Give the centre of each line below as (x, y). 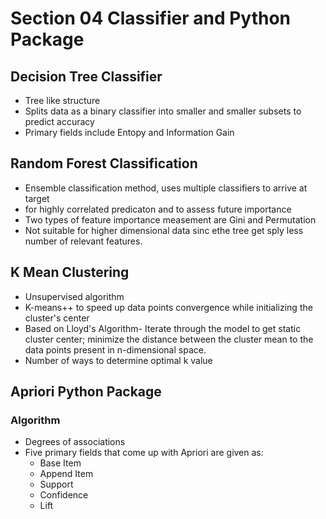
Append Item (66, 474)
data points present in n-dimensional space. (115, 349)
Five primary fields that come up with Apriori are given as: (144, 453)
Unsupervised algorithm (74, 296)
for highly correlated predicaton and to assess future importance (158, 209)
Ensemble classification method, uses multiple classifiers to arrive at (166, 188)
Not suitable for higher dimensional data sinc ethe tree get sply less (164, 230)
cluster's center (57, 318)
